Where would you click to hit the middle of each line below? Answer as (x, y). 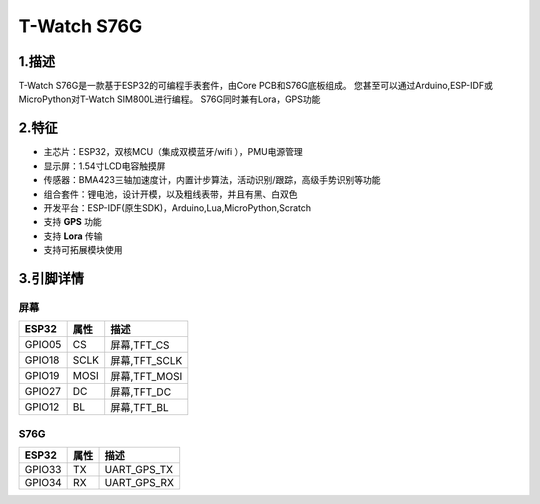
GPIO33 (43, 469)
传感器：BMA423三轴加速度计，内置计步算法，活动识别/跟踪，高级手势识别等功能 (212, 180)
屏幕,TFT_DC (141, 392)
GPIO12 (42, 407)
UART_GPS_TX (139, 469)
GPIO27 (43, 392)
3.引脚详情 (51, 278)
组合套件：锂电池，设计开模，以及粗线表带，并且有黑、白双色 (170, 194)
